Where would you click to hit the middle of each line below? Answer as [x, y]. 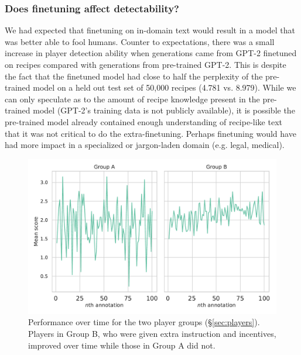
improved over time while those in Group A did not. [122, 345]
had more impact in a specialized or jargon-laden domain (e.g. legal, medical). [145, 145]
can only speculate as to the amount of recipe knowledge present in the [132, 99]
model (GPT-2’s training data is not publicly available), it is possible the [164, 110]
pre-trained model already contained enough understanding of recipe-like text [143, 121]
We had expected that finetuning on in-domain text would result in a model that [150, 30]
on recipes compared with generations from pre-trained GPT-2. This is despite [146, 64]
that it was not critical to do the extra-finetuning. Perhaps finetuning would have [150, 133]
